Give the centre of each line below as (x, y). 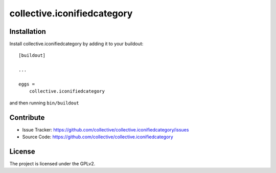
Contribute (27, 117)
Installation (28, 31)
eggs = (27, 84)
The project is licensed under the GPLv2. (52, 164)
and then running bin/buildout (44, 103)
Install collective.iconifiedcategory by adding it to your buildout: (76, 44)
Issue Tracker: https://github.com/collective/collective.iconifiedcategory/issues (106, 129)
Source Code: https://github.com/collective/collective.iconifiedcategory (98, 137)
